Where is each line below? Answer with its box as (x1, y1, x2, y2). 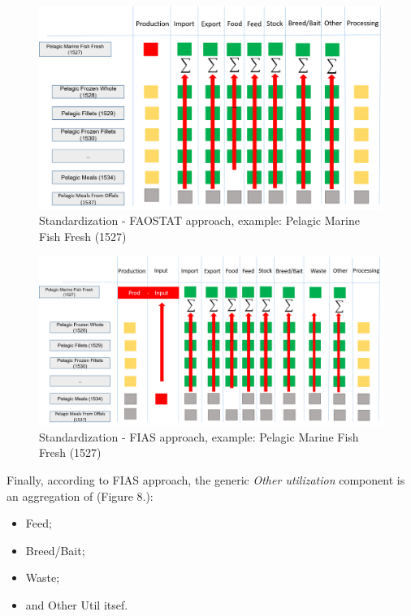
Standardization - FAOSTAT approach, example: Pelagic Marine (39, 212, 360, 229)
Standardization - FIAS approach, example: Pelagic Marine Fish (39, 428, 359, 445)
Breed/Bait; (25, 541, 85, 558)
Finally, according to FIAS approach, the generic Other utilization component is (6, 471, 405, 488)
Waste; (25, 569, 60, 586)
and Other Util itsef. (25, 596, 128, 613)
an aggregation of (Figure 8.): (6, 487, 154, 504)
